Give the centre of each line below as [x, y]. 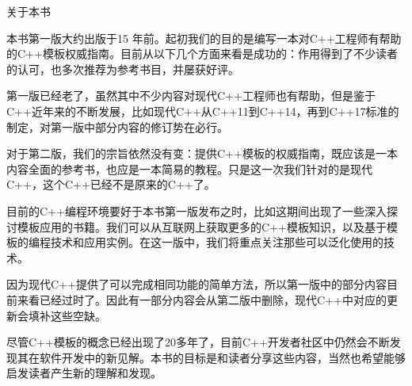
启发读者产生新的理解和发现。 [84, 373]
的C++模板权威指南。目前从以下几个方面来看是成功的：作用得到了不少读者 [202, 54]
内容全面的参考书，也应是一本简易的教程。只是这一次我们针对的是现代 [189, 168]
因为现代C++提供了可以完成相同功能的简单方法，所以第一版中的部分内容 [196, 284]
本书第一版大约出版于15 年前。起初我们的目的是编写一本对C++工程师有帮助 [204, 38]
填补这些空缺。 [67, 315]
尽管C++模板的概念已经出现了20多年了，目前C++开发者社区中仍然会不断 [198, 342]
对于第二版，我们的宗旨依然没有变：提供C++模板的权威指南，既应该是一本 [202, 153]
